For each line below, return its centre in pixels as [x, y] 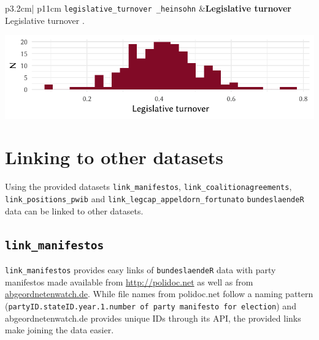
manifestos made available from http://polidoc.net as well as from [129, 281]
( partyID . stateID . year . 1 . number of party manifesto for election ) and [151, 305]
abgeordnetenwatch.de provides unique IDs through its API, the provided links [153, 318]
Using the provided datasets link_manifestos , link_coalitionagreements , [148, 187]
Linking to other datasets [114, 157]
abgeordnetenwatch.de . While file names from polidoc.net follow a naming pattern [159, 294]
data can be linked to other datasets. [74, 210]
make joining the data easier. [60, 330]
